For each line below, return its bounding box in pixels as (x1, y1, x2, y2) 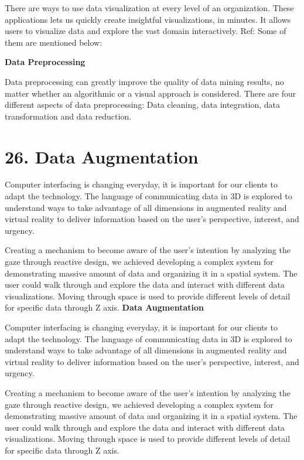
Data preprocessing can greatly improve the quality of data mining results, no (5, 75, 284, 87)
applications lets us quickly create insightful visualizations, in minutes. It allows (5, 13, 291, 25)
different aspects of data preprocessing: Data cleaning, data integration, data (5, 98, 281, 111)
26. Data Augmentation (5, 144, 199, 168)
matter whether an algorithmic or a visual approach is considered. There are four (5, 87, 296, 99)
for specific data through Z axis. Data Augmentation (5, 301, 204, 314)
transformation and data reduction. (5, 110, 132, 122)
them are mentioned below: (5, 36, 103, 48)
